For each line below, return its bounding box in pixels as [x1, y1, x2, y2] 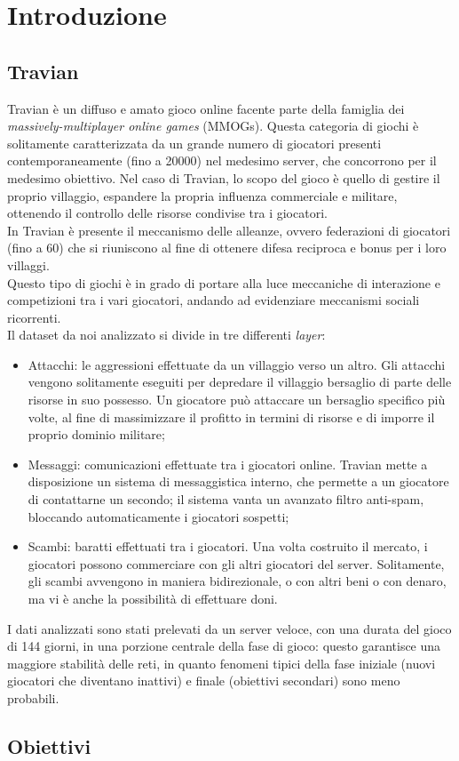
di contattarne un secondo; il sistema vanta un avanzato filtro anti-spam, [28, 490, 424, 509]
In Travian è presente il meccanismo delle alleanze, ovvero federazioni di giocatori [7, 220, 451, 239]
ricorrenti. [7, 308, 61, 326]
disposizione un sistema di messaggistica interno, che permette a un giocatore [28, 472, 449, 491]
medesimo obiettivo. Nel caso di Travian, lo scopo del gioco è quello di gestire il [7, 168, 440, 187]
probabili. [7, 688, 59, 707]
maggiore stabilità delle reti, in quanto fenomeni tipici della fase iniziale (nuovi [7, 653, 436, 672]
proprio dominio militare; [28, 425, 165, 444]
